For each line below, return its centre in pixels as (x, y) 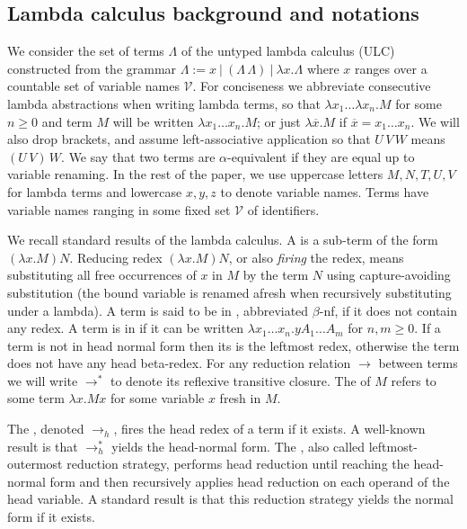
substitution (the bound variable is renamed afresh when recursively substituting (229, 292)
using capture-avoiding (388, 275)
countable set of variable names (93, 86)
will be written (153, 121)
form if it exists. (51, 517)
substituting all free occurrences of (102, 275)
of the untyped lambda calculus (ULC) (288, 51)
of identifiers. (283, 209)
